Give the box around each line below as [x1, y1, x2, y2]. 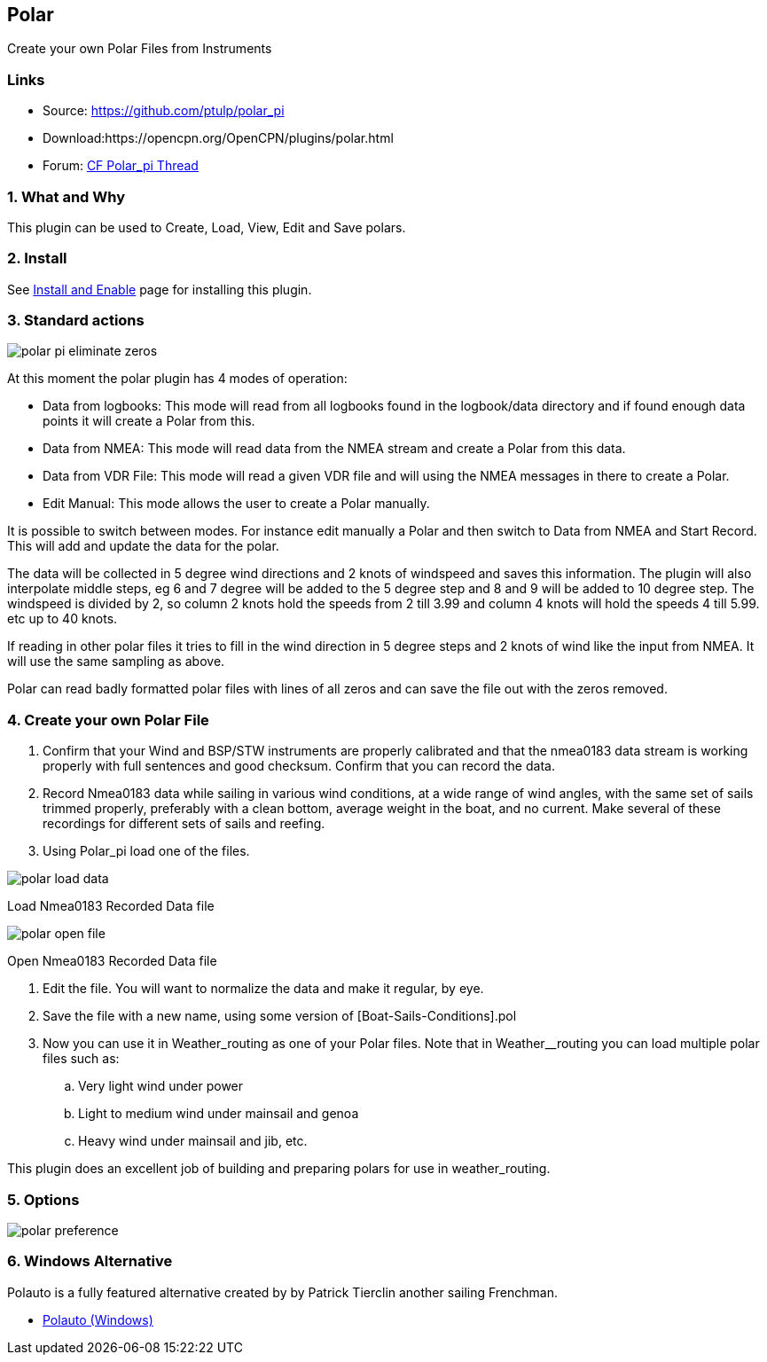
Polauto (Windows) [43, 1311, 153, 1327]
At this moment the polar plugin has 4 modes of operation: [7, 371, 348, 387]
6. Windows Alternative [7, 1252, 173, 1271]
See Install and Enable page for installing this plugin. [7, 281, 312, 297]
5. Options [7, 1190, 80, 1209]
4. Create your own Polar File [7, 710, 209, 729]
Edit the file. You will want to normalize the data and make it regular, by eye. [43, 981, 484, 997]
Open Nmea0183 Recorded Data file [7, 953, 217, 969]
